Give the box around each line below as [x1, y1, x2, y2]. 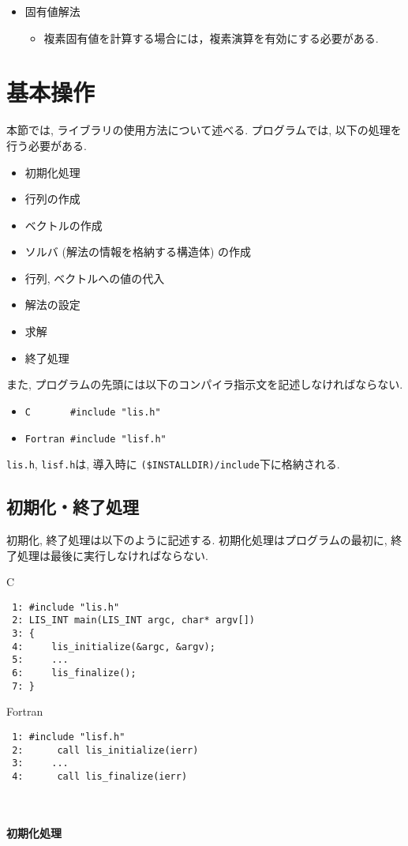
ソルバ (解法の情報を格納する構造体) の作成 [24, 243, 252, 260]
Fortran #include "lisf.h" [24, 433, 167, 445]
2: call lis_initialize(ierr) [12, 744, 199, 756]
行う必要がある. [6, 137, 87, 153]
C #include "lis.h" [24, 406, 161, 418]
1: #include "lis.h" [12, 601, 120, 613]
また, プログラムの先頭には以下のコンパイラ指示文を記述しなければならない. [6, 376, 403, 393]
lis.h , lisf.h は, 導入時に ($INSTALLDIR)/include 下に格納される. [6, 456, 340, 472]
